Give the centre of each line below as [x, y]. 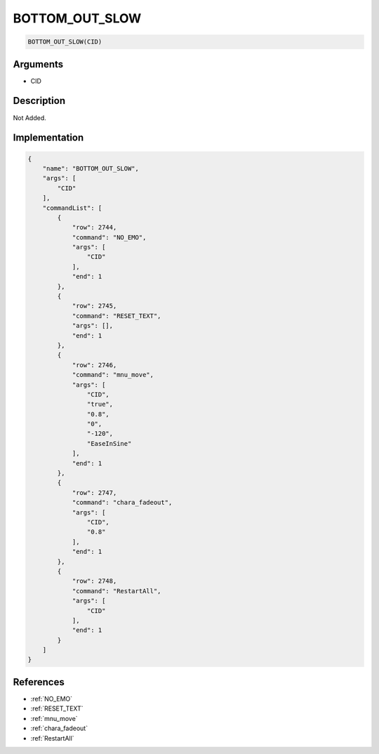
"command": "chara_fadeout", [122, 503]
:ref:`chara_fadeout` [59, 728]
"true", [100, 404]
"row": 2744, [94, 227]
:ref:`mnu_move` [54, 718]
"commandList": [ [72, 208]
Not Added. [30, 118]
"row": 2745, [94, 306]
